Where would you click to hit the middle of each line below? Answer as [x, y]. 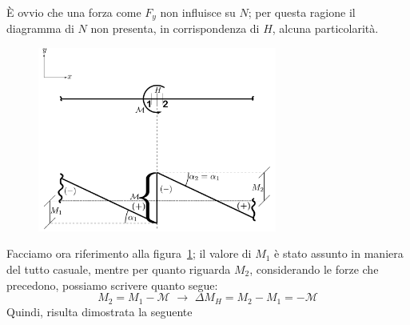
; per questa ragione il [302, 12]
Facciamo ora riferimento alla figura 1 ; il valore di [129, 253]
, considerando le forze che [314, 269]
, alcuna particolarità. [325, 28]
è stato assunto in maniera [339, 253]
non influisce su [198, 12]
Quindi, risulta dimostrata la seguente [100, 311]
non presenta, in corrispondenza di [175, 28]
